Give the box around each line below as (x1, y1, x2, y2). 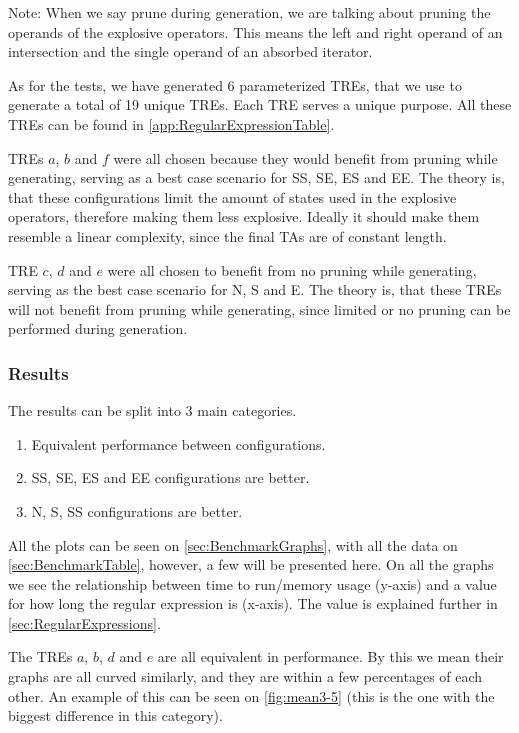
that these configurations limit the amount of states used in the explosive (8, 186, 457, 207)
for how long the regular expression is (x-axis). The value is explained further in (8, 593, 498, 614)
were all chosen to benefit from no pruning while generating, (107, 259, 477, 280)
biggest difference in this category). (8, 705, 223, 726)
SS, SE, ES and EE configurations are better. (31, 467, 310, 488)
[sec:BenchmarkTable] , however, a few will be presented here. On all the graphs (8, 554, 494, 575)
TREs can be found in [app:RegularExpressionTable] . (8, 113, 335, 134)
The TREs (8, 646, 73, 667)
